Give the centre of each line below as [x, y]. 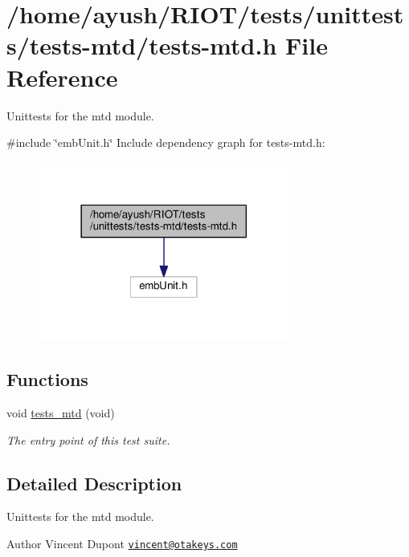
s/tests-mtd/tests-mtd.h [142, 45]
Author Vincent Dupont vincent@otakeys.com [122, 543]
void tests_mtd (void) [61, 412]
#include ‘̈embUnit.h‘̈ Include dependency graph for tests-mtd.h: [166, 142]
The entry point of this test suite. [88, 439]
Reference [62, 77]
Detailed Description [94, 483]
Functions [47, 379]
